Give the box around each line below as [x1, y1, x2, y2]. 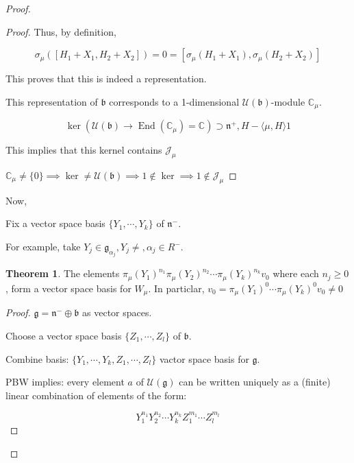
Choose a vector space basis [5, 328, 122, 342]
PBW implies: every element [5, 375, 125, 389]
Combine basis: [5, 351, 69, 366]
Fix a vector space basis [5, 216, 105, 230]
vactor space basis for [159, 351, 249, 366]
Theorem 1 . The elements [5, 266, 120, 281]
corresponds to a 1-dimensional [109, 94, 240, 108]
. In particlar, [148, 281, 205, 295]
